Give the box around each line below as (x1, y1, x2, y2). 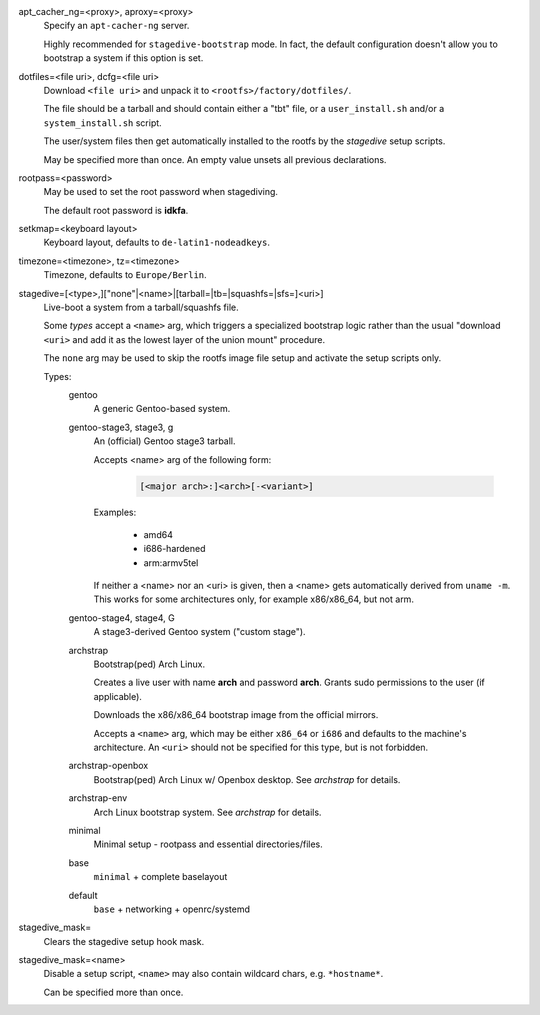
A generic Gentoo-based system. (93, 403, 231, 415)
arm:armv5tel (143, 556, 199, 569)
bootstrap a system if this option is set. (43, 52, 204, 64)
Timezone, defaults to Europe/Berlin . (43, 269, 207, 281)
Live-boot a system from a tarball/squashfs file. (43, 301, 239, 314)
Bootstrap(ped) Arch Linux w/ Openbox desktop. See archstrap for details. (93, 773, 401, 785)
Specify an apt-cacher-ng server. (43, 20, 190, 32)
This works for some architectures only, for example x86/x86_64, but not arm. (93, 593, 415, 605)
